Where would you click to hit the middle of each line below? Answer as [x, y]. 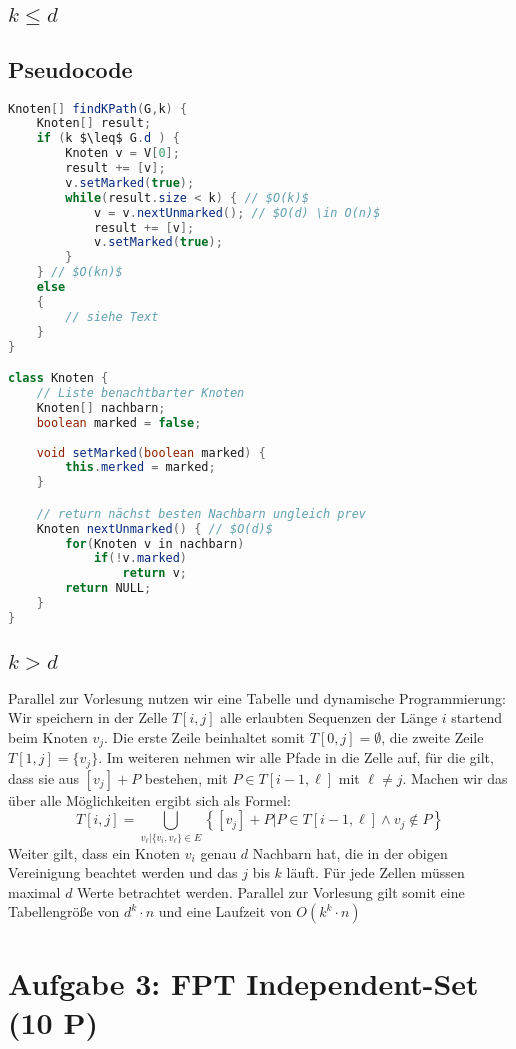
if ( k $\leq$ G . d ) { [108, 138]
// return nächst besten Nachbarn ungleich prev [201, 513]
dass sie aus [44, 777]
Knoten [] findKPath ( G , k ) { [98, 108]
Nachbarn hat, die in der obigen [350, 852]
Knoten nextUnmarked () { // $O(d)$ [154, 528]
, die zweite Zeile [432, 736]
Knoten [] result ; [94, 123]
